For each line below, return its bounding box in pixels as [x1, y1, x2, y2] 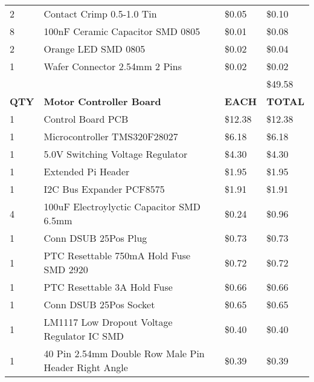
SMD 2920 [43, 262, 88, 276]
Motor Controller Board [43, 94, 161, 108]
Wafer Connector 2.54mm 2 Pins [43, 59, 182, 73]
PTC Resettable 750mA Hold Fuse [43, 248, 191, 262]
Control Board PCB [43, 112, 129, 126]
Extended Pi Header [43, 164, 130, 178]
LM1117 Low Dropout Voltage [43, 315, 173, 329]
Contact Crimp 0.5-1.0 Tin [43, 7, 157, 21]
